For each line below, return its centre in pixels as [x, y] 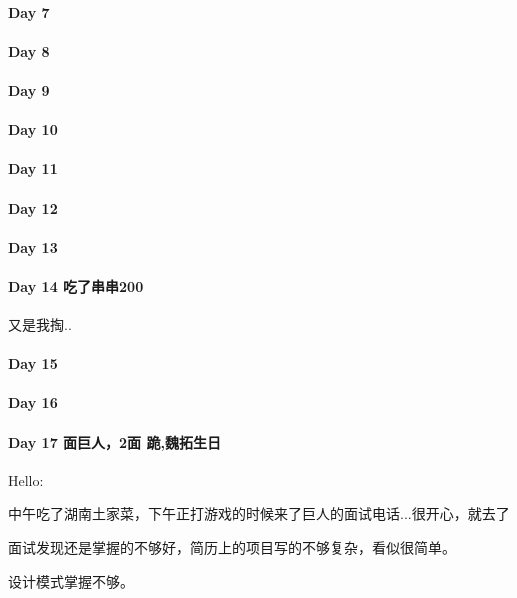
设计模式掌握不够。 [71, 580]
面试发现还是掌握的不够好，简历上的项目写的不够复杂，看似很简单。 [232, 547]
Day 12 [33, 207]
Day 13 [33, 246]
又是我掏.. [40, 324]
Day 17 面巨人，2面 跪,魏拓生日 [114, 441]
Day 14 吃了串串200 [76, 285]
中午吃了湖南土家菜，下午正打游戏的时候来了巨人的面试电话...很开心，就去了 [259, 513]
